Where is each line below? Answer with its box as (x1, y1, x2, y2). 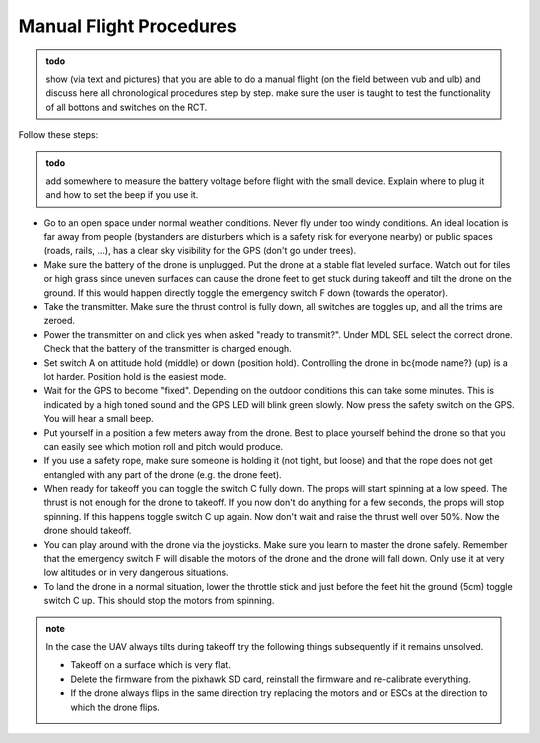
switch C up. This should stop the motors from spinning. (43, 595, 275, 607)
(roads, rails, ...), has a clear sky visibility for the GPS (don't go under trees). (43, 245, 357, 257)
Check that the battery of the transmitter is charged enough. (43, 343, 292, 355)
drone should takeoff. (43, 525, 132, 537)
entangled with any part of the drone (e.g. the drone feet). (43, 468, 282, 480)
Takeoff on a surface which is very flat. (70, 659, 232, 671)
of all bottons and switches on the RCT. (45, 101, 208, 113)
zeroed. (43, 315, 75, 327)
